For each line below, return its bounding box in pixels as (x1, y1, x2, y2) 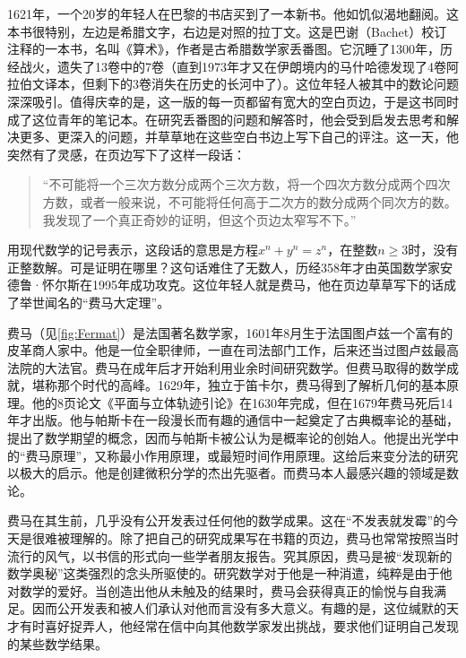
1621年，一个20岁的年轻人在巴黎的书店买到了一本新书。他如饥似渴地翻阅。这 (7, 4, 459, 22)
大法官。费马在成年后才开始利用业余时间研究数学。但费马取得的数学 (44, 358, 446, 377)
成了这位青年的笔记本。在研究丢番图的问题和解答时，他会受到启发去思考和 (7, 109, 446, 128)
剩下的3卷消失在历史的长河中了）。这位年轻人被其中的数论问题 (94, 74, 459, 93)
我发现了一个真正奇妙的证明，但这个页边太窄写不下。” (42, 210, 357, 229)
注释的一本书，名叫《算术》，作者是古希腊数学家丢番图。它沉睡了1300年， (7, 39, 440, 58)
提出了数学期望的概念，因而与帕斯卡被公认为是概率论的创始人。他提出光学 (7, 429, 446, 447)
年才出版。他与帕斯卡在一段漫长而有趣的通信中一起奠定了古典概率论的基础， (7, 411, 459, 429)
